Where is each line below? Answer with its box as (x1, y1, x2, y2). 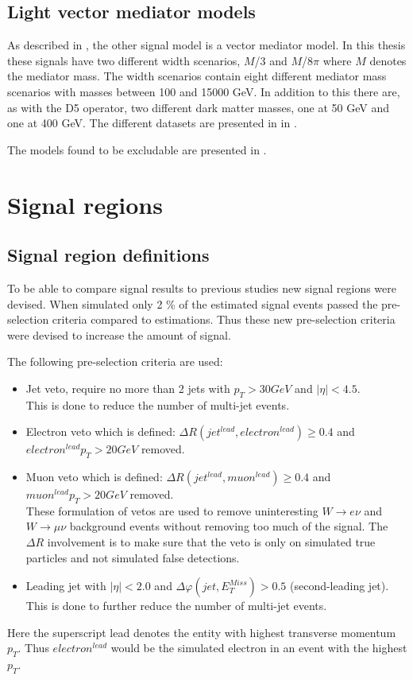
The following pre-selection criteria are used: (7, 353, 223, 370)
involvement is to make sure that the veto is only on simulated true (47, 534, 376, 550)
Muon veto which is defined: (25, 468, 163, 485)
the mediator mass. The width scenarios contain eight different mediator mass (7, 68, 387, 84)
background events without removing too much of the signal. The (69, 518, 388, 534)
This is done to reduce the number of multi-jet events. (25, 396, 290, 413)
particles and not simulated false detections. (25, 549, 240, 565)
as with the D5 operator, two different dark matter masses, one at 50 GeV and (7, 99, 390, 115)
